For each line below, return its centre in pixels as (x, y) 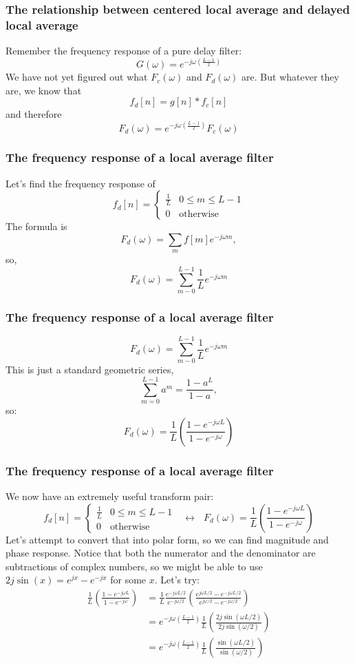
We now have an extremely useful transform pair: (110, 496)
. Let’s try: (177, 580)
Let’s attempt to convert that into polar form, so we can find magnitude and (167, 539)
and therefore (34, 114)
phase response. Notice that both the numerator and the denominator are (161, 553)
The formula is (36, 226)
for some (128, 580)
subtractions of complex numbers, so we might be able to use (134, 566)
